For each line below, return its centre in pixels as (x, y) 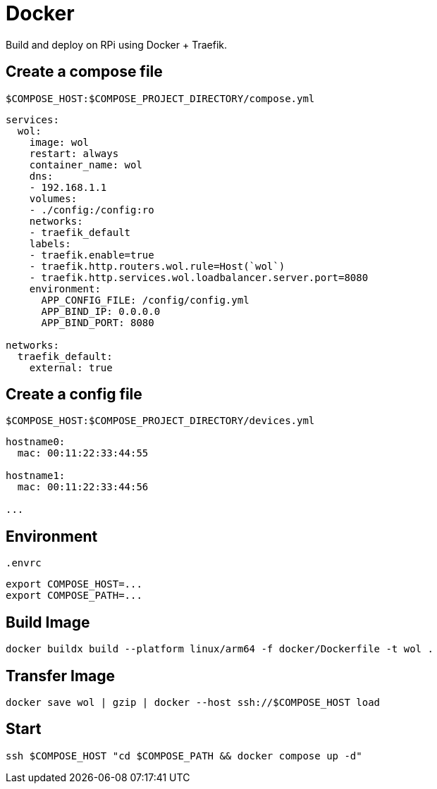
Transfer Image (61, 676)
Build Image (48, 622)
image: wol (59, 142)
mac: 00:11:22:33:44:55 (83, 453)
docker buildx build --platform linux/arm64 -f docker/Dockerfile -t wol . (220, 649)
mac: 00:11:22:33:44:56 (83, 487)
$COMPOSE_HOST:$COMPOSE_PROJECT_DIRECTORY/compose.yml (160, 98)
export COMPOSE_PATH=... (74, 596)
